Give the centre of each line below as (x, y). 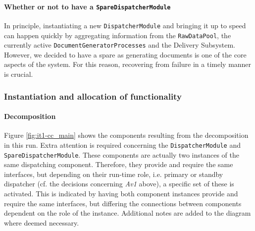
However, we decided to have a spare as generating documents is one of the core (125, 54)
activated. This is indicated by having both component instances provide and (121, 193)
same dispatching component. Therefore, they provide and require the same (119, 164)
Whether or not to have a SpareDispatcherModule (87, 6)
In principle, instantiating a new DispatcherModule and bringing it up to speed (125, 25)
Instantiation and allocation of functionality (93, 96)
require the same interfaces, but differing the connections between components (123, 203)
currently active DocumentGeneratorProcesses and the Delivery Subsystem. (120, 45)
